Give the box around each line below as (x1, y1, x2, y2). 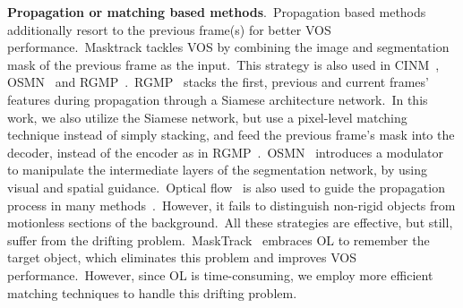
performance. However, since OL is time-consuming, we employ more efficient (7, 265, 433, 284)
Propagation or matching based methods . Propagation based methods (7, 3, 426, 21)
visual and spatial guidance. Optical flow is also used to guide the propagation (7, 177, 445, 196)
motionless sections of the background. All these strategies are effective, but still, (7, 213, 453, 232)
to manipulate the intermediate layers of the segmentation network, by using (7, 160, 427, 179)
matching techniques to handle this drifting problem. (7, 283, 297, 302)
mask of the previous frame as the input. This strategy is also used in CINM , (7, 55, 440, 73)
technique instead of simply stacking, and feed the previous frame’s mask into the (7, 125, 455, 144)
